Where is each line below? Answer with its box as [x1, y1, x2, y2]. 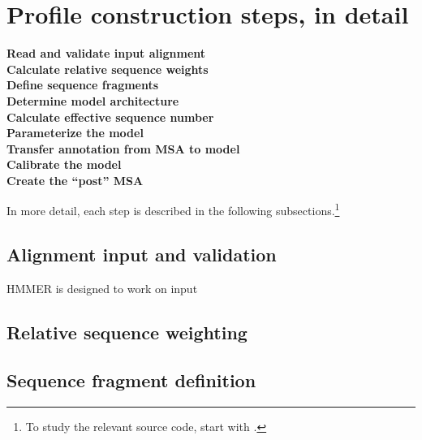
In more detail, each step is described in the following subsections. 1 [6, 200, 340, 219]
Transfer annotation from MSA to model [6, 140, 240, 157]
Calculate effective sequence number [6, 108, 214, 125]
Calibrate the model [6, 156, 122, 173]
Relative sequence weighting [6, 319, 248, 344]
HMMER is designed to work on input [6, 279, 198, 296]
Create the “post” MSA [6, 171, 144, 188]
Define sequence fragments [6, 76, 159, 93]
